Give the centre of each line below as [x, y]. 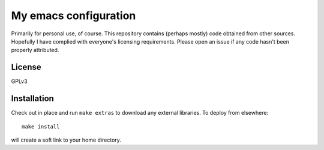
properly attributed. [35, 50]
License [26, 67]
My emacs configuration [73, 16]
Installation [32, 99]
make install [41, 126]
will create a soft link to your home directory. [66, 140]
